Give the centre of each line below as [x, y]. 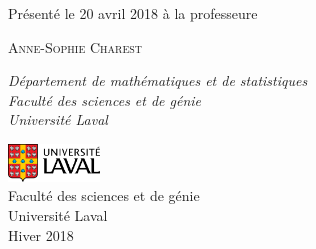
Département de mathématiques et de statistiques [158, 80]
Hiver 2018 [41, 234]
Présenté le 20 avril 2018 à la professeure [133, 13]
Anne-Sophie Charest [75, 46]
